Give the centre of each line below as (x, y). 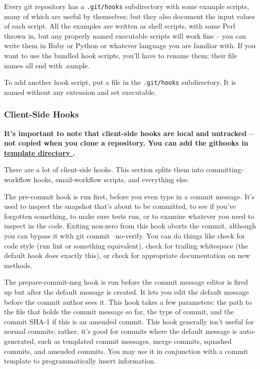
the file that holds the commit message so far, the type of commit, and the (119, 312)
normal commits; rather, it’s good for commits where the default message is (121, 331)
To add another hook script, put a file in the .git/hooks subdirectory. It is (120, 82)
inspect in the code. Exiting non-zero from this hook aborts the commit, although (130, 226)
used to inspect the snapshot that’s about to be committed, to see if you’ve (120, 206)
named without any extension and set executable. (80, 92)
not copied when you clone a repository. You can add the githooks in (126, 143)
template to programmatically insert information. (80, 361)
